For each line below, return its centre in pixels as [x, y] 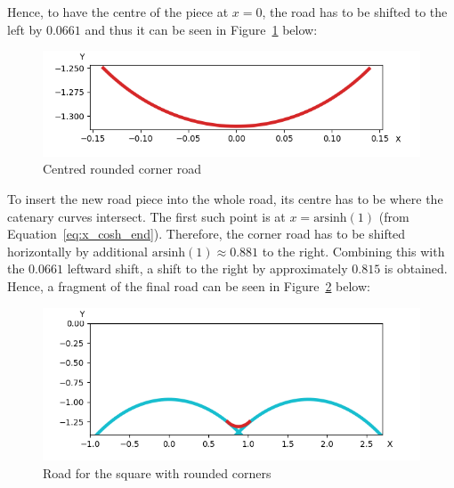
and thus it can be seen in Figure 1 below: [201, 29]
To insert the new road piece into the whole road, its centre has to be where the [225, 198]
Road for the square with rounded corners [157, 472]
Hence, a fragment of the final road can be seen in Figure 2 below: [189, 285]
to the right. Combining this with [353, 251]
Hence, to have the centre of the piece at [118, 12]
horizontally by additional [77, 251]
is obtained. [416, 268]
